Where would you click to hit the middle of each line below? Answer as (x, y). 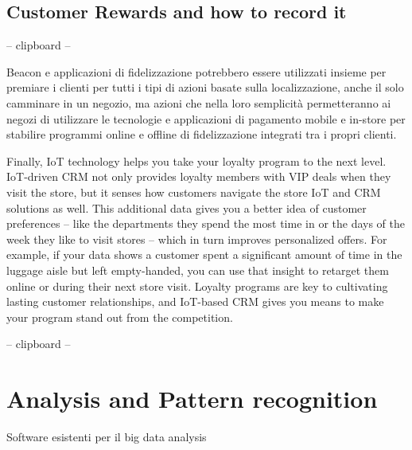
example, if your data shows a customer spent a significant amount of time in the (204, 254)
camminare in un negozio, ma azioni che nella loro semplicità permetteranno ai (199, 102)
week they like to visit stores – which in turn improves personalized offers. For (197, 239)
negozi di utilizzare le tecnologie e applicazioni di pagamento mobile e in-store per (206, 118)
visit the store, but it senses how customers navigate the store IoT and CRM (194, 192)
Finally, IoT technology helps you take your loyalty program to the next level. (196, 160)
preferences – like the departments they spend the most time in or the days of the (206, 223)
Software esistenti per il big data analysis (107, 437)
